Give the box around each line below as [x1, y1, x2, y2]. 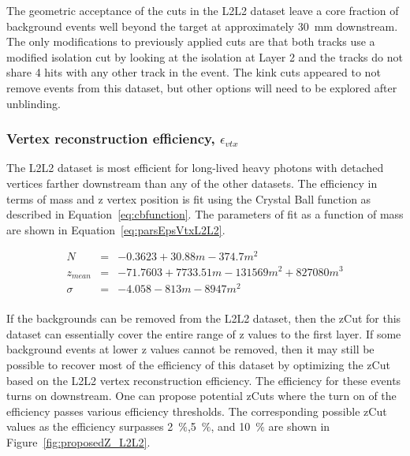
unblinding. [6, 95, 61, 111]
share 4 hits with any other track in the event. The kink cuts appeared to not [6, 64, 381, 80]
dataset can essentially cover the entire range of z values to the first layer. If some [6, 325, 401, 342]
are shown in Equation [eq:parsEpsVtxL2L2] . [6, 221, 225, 237]
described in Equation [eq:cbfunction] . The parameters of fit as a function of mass [6, 206, 404, 222]
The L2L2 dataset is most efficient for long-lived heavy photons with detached [6, 159, 384, 176]
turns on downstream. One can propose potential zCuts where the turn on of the [6, 387, 397, 404]
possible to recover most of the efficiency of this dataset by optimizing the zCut [6, 356, 390, 372]
